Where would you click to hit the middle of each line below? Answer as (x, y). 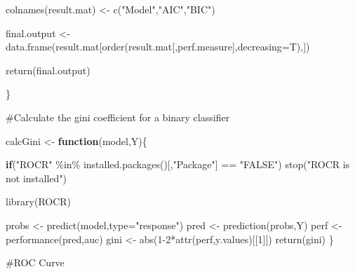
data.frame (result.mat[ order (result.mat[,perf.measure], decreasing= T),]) (158, 47)
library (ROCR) (39, 201)
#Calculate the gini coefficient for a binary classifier (118, 117)
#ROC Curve (35, 262)
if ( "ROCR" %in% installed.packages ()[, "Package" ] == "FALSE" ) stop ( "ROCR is (178, 164)
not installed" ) (36, 178)
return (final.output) (48, 70)
